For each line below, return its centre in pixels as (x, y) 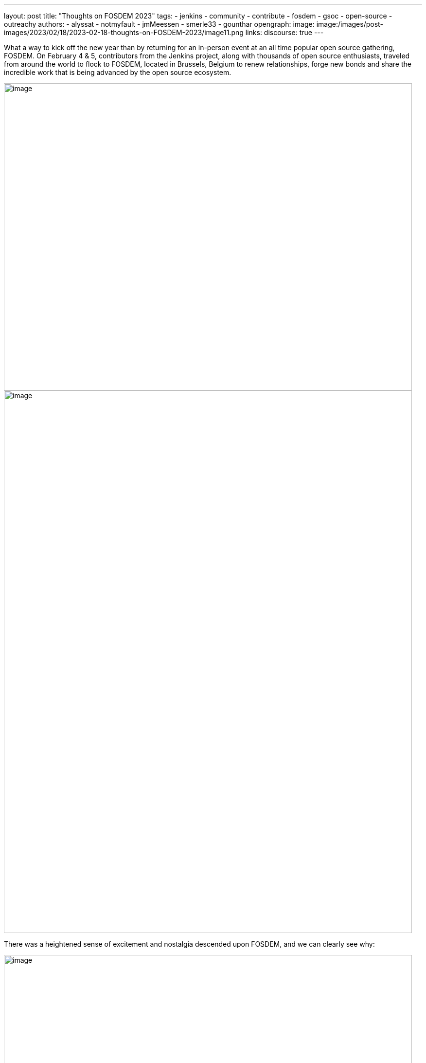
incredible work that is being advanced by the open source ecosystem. (118, 72)
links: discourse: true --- (284, 32)
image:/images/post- (350, 24)
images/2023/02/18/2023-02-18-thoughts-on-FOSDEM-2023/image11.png (124, 32)
